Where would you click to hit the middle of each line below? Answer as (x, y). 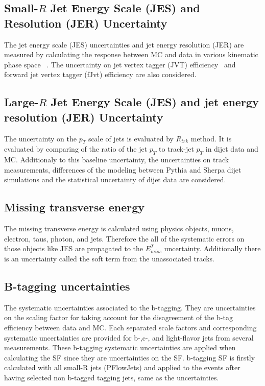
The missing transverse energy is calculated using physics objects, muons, (119, 228)
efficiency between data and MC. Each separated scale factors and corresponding (130, 327)
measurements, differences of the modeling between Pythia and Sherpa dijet (123, 169)
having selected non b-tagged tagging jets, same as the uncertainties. (112, 377)
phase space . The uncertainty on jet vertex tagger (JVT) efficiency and (120, 64)
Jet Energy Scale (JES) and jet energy (155, 102)
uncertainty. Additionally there (212, 248)
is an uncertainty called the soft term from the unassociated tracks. (109, 258)
